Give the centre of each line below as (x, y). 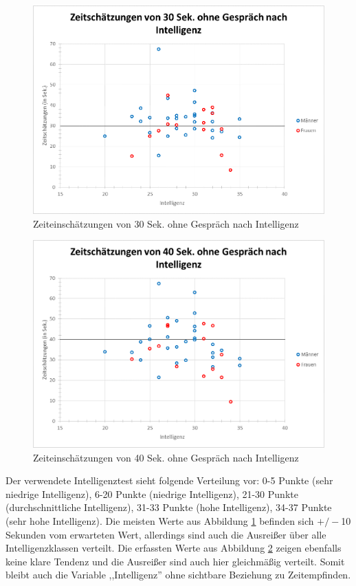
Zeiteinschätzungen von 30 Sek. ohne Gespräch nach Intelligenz (166, 223)
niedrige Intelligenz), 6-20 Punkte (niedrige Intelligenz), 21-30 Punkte (152, 493)
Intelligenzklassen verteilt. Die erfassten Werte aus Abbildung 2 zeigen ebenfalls (174, 548)
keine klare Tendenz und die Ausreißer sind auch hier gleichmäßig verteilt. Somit (175, 561)
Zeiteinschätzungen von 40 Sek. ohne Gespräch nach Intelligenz (166, 457)
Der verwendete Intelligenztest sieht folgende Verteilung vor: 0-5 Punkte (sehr (169, 480)
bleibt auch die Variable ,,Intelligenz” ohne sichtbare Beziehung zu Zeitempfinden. (178, 575)
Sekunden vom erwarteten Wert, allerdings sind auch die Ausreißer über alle (166, 534)
